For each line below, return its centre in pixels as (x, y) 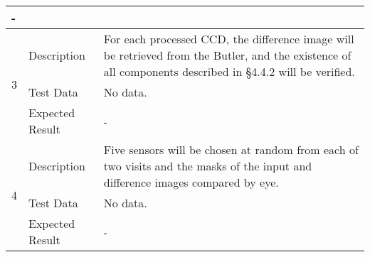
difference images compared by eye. (191, 182)
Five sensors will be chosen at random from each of (231, 149)
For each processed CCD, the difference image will (229, 39)
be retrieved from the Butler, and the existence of (227, 55)
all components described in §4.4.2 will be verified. (229, 71)
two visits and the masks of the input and (208, 166)
